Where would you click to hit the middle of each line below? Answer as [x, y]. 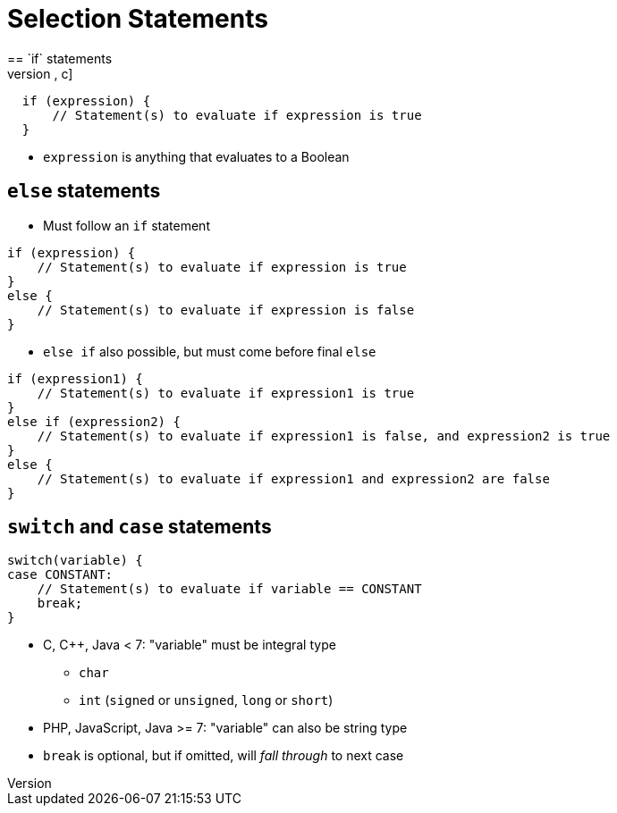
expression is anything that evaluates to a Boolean [196, 156]
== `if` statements [60, 58]
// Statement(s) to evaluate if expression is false [226, 310]
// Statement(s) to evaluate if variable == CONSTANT [229, 589]
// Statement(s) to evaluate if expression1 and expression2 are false [293, 478]
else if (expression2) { [94, 421]
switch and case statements [139, 527]
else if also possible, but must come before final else [210, 351]
